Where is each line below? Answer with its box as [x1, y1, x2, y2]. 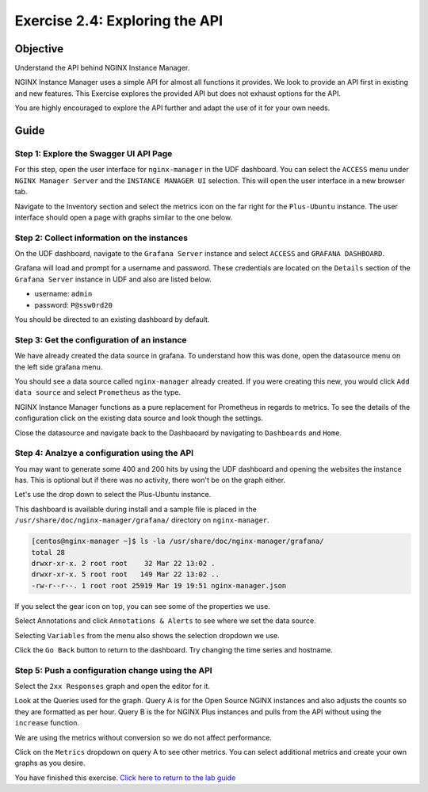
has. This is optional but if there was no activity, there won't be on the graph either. [14, 476, 285, 485]
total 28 [31, 548, 66, 557]
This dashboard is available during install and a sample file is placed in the [14, 504, 258, 514]
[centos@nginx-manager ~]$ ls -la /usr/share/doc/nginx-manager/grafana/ [31, 537, 324, 546]
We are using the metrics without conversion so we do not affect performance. [14, 733, 273, 742]
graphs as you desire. [14, 758, 86, 768]
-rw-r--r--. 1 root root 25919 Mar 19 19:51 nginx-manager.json [31, 581, 287, 590]
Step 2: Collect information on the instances [14, 232, 188, 243]
